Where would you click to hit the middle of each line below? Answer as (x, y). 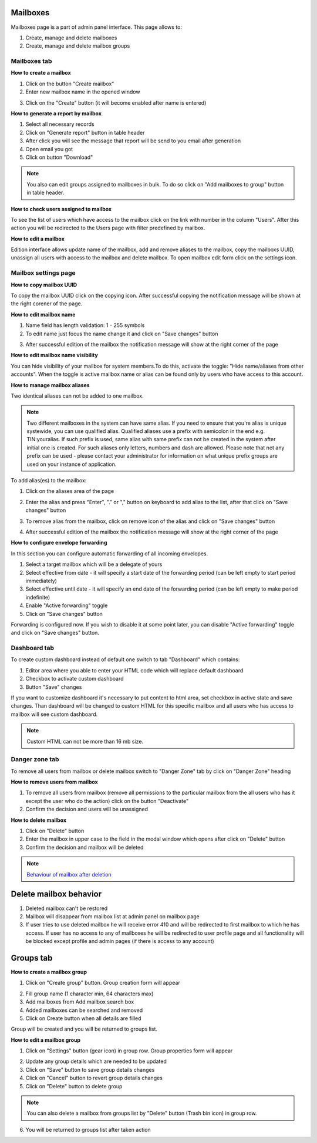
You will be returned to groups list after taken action (88, 1129)
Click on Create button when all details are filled (83, 1018)
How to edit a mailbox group (46, 1040)
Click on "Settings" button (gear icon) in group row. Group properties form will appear (129, 1051)
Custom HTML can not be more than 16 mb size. (85, 741)
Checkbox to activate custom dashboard (75, 679)
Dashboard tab (32, 648)
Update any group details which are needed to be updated (96, 1061)
